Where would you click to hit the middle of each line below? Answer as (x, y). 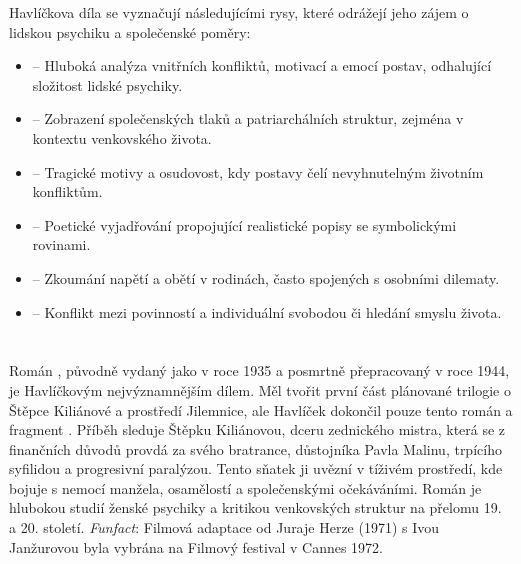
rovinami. (61, 244)
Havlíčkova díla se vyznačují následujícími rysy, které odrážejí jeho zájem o (239, 12)
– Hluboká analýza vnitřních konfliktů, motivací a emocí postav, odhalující (262, 65)
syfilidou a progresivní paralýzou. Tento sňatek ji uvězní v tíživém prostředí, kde (256, 468)
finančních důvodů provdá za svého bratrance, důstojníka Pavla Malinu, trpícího (255, 448)
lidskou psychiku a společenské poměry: (130, 31)
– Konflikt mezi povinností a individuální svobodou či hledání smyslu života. (267, 311)
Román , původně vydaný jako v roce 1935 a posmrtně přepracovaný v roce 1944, (259, 370)
